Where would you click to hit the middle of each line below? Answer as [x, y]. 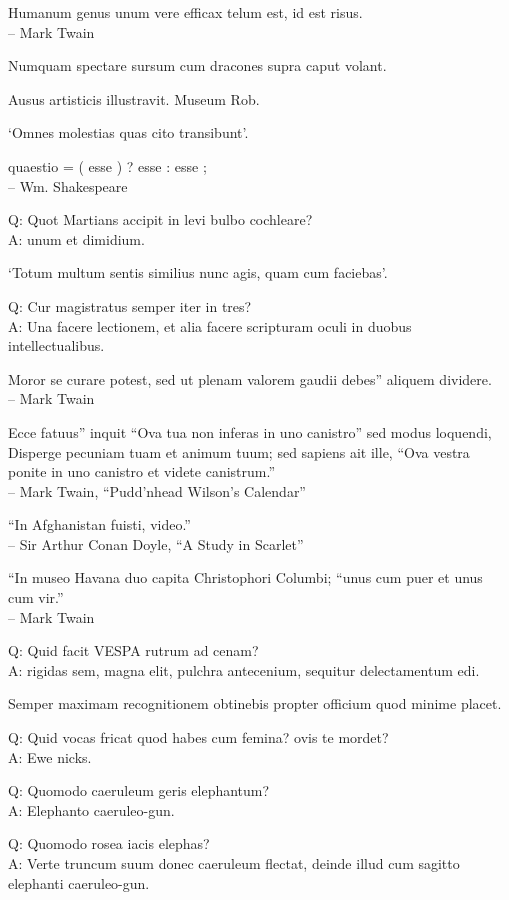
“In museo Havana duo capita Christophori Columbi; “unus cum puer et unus [245, 577]
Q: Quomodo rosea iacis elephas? [109, 843]
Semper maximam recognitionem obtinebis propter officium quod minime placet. [255, 703]
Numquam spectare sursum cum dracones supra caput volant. [197, 65]
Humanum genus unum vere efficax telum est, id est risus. [185, 12]
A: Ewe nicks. [50, 756]
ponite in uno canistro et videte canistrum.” [142, 471]
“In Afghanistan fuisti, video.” [99, 524]
